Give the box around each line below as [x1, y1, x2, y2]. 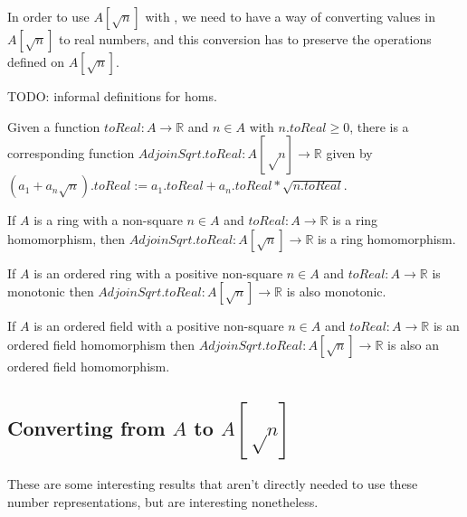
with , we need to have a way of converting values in [145, 7, 435, 25]
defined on [7, 52, 65, 70]
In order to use [7, 7, 90, 25]
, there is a [349, 117, 409, 136]
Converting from [7, 414, 166, 442]
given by [326, 144, 373, 163]
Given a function [7, 117, 100, 136]
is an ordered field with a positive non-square [33, 316, 284, 335]
